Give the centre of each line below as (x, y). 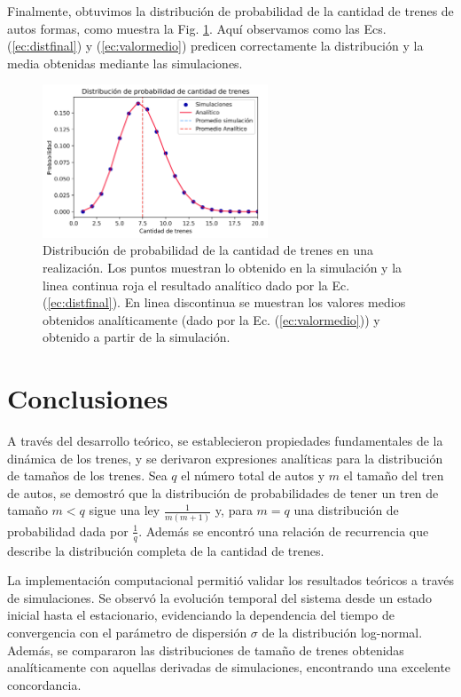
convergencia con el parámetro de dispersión (127, 632)
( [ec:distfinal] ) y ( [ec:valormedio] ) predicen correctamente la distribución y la (215, 46)
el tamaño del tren (394, 475)
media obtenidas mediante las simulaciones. (125, 63)
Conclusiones (88, 398)
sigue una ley (125, 510)
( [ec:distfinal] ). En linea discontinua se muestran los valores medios (224, 302)
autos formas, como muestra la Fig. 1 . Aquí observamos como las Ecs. (197, 28)
